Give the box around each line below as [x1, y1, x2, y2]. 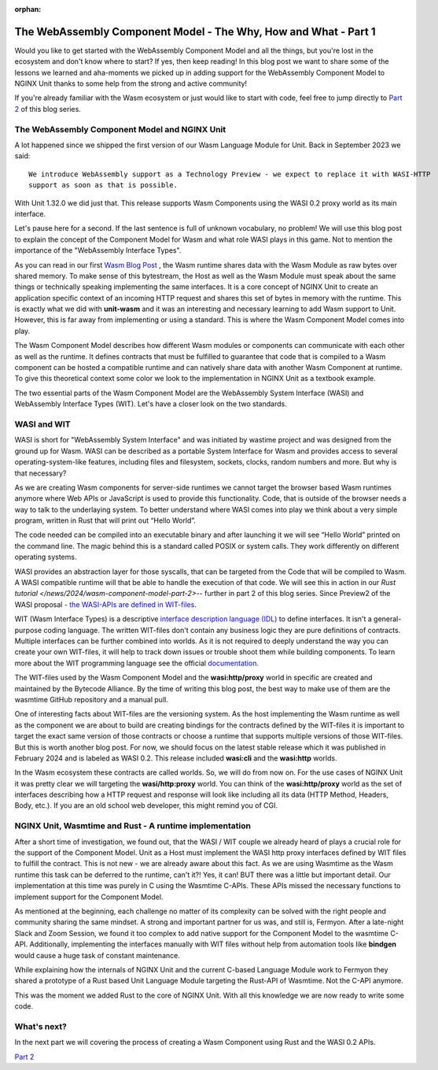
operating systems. [14, 552, 77, 562]
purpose [14, 625, 42, 635]
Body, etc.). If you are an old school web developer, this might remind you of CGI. [14, 801, 278, 810]
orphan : [14, 5, 42, 13]
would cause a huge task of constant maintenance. [14, 950, 180, 960]
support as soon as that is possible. [28, 181, 179, 190]
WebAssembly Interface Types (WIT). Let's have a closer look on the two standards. [14, 399, 287, 409]
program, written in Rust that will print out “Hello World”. [14, 516, 197, 525]
